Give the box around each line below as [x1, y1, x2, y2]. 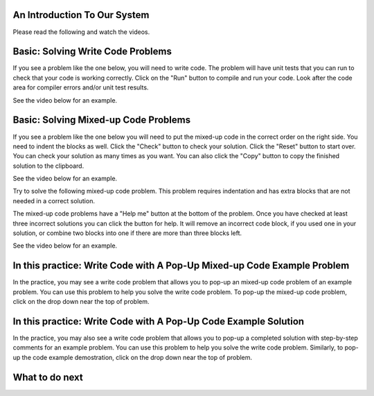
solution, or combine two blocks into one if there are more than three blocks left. [12, 229, 242, 237]
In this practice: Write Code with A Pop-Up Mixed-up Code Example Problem [12, 260, 350, 272]
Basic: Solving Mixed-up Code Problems [12, 114, 190, 126]
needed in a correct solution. [12, 196, 95, 205]
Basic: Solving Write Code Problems [12, 46, 172, 58]
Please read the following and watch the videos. [12, 28, 150, 36]
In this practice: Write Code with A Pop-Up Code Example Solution [12, 316, 305, 327]
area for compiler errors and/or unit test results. [12, 83, 149, 92]
